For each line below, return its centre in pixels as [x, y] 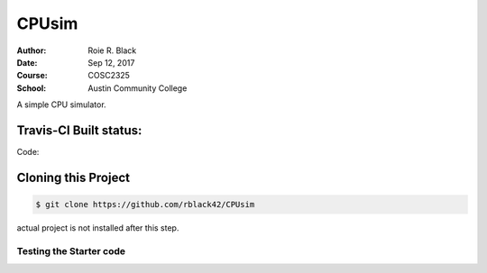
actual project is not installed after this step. [98, 228]
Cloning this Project [74, 177]
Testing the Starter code [71, 250]
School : [32, 88]
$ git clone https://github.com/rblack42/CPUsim [145, 205]
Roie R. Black [112, 50]
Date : [27, 62]
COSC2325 [109, 76]
